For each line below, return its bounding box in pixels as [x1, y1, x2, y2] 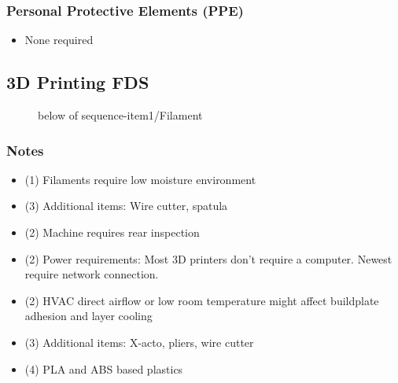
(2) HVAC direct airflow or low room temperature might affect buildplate [24, 292, 379, 308]
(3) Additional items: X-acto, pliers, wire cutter [24, 333, 254, 350]
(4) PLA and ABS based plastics [24, 360, 183, 377]
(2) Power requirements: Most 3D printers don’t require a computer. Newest [24, 250, 392, 267]
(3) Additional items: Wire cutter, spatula [24, 197, 228, 214]
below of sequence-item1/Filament [38, 107, 203, 123]
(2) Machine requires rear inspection [24, 224, 200, 241]
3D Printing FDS [6, 70, 149, 94]
